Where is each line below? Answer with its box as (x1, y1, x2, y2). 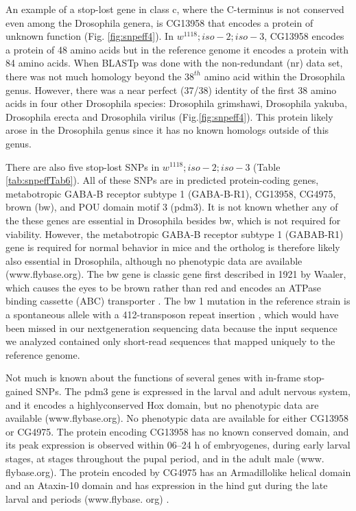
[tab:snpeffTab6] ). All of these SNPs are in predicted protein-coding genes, (5, 173, 319, 187)
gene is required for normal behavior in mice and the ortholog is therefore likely (5, 240, 340, 254)
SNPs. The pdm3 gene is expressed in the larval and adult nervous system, (36, 384, 351, 399)
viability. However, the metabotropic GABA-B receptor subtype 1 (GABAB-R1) (5, 226, 344, 241)
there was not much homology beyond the (5, 69, 182, 83)
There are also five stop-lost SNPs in (5, 159, 160, 174)
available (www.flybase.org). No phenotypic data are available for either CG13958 (5, 411, 349, 425)
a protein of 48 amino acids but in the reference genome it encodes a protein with (5, 42, 349, 56)
